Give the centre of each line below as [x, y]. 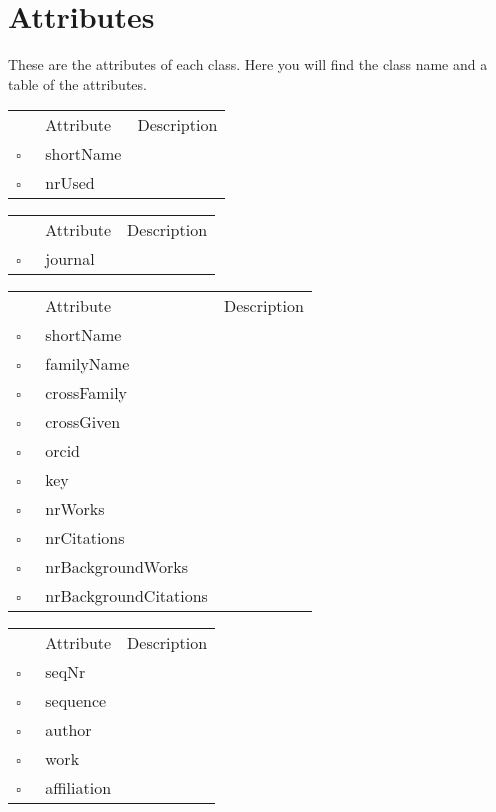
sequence [76, 701]
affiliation [78, 788]
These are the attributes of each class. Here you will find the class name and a [248, 64]
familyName [87, 364]
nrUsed [70, 183]
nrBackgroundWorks [116, 567]
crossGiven [83, 422]
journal [70, 259]
